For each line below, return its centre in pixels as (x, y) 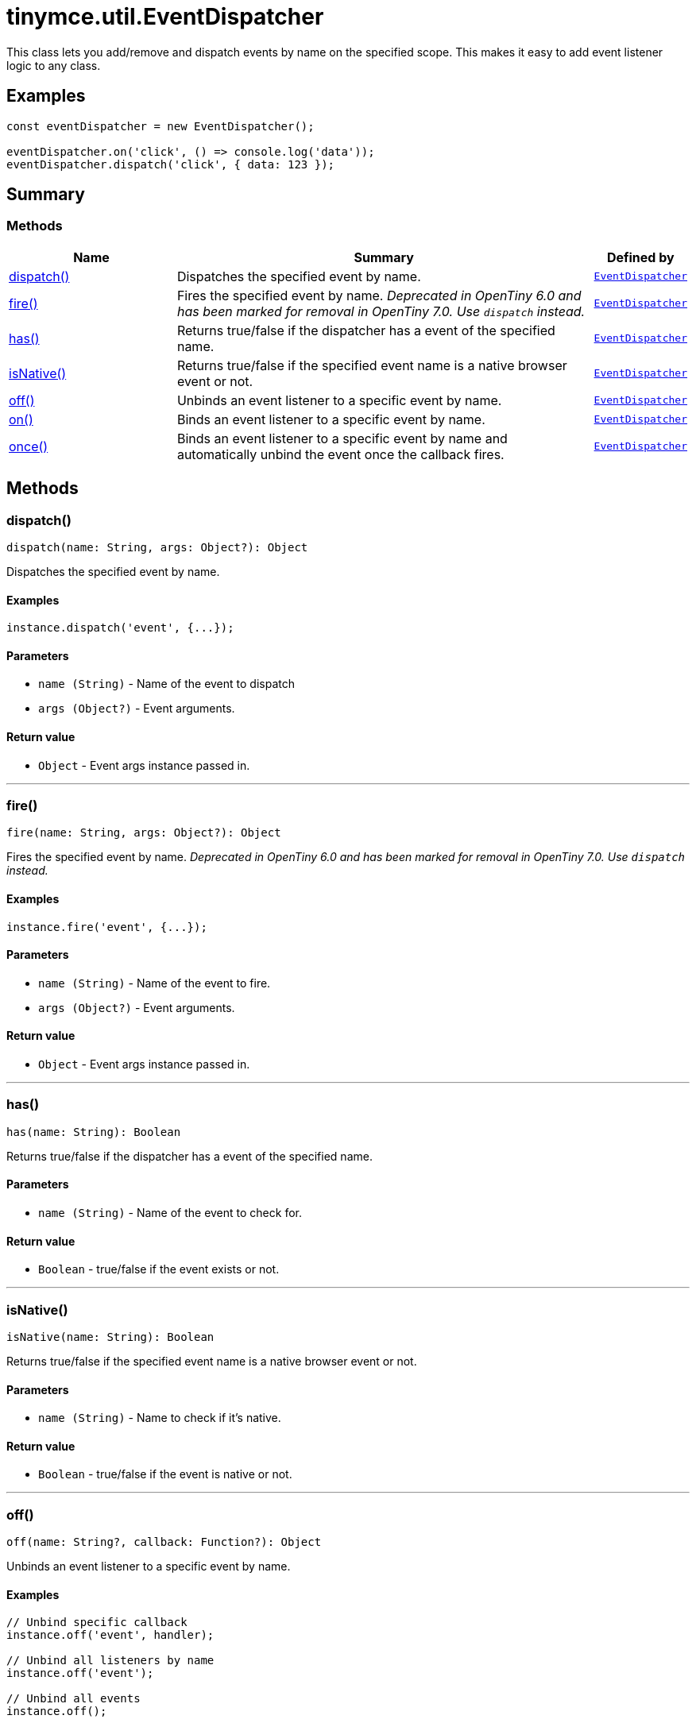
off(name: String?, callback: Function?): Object (164, 1542)
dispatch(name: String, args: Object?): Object (157, 548)
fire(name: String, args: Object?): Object (144, 833)
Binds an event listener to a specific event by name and (342, 438)
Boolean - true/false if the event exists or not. (159, 1269)
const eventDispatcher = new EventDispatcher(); (160, 126)
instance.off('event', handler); (110, 1635)
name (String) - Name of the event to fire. (155, 983)
